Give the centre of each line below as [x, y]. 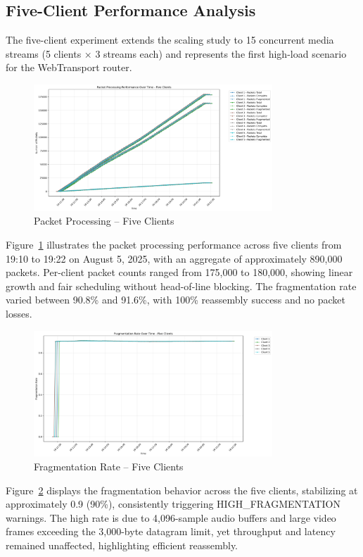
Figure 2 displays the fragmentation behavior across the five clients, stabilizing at [182, 490]
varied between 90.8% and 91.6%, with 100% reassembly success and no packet [176, 300]
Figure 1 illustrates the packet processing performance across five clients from [174, 245]
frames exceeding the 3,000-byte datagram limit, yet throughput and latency [171, 531]
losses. [19, 313]
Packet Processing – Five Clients [104, 221]
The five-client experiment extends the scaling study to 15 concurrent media [170, 40]
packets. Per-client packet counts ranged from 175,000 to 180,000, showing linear [179, 272]
